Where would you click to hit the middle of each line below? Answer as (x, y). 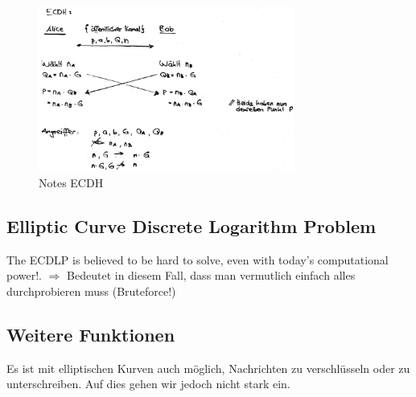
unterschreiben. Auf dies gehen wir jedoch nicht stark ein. (148, 384)
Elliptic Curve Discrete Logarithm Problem (192, 225)
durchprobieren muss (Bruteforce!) (91, 291)
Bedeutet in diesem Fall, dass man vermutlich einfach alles (211, 275)
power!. (24, 275)
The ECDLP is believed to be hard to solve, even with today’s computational (198, 259)
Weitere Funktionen (91, 334)
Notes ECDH (71, 182)
